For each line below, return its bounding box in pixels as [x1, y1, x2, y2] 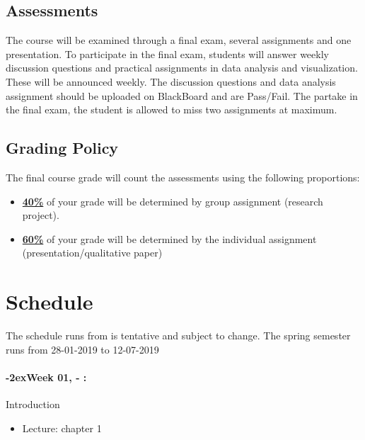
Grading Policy [6, 137, 119, 159]
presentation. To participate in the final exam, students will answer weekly [6, 46, 329, 61]
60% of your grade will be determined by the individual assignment [22, 231, 317, 246]
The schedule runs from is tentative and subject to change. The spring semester [6, 328, 351, 343]
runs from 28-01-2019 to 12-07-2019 [6, 342, 159, 356]
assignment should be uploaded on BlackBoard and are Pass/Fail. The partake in [6, 88, 358, 103]
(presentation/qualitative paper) [22, 245, 163, 260]
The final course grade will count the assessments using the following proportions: [6, 169, 360, 184]
